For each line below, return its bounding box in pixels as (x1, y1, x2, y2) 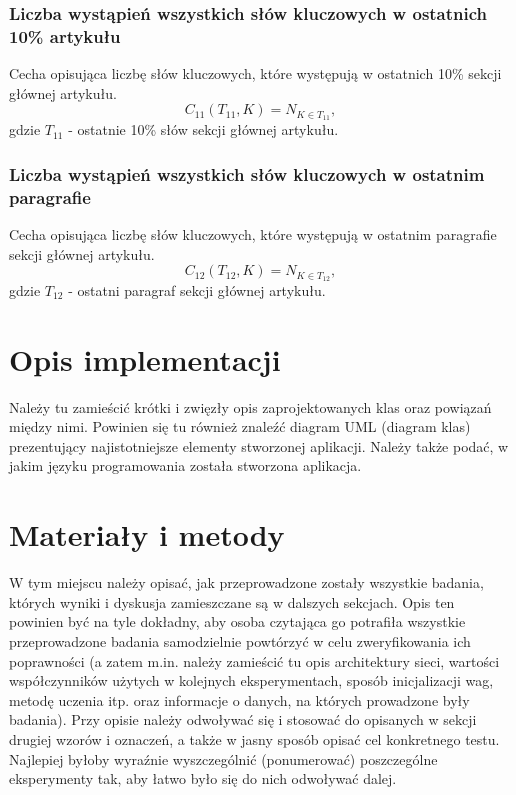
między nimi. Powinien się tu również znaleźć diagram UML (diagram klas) (9, 416, 471, 437)
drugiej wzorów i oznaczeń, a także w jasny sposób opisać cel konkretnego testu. (9, 728, 500, 749)
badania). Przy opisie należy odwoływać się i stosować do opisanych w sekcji (9, 709, 477, 730)
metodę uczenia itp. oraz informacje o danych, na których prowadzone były (9, 689, 470, 710)
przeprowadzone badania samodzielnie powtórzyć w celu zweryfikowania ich (9, 630, 471, 651)
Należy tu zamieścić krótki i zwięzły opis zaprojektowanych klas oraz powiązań (9, 396, 492, 417)
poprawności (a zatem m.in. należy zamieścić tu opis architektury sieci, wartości (9, 650, 500, 671)
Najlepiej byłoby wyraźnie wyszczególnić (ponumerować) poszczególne (9, 748, 438, 769)
